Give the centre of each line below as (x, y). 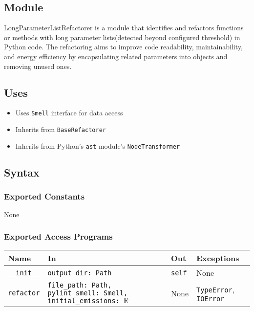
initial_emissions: (84, 301)
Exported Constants (44, 196)
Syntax (22, 172)
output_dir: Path (80, 273)
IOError (211, 299)
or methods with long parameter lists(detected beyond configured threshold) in (122, 37)
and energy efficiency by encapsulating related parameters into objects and (116, 56)
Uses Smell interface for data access (69, 113)
